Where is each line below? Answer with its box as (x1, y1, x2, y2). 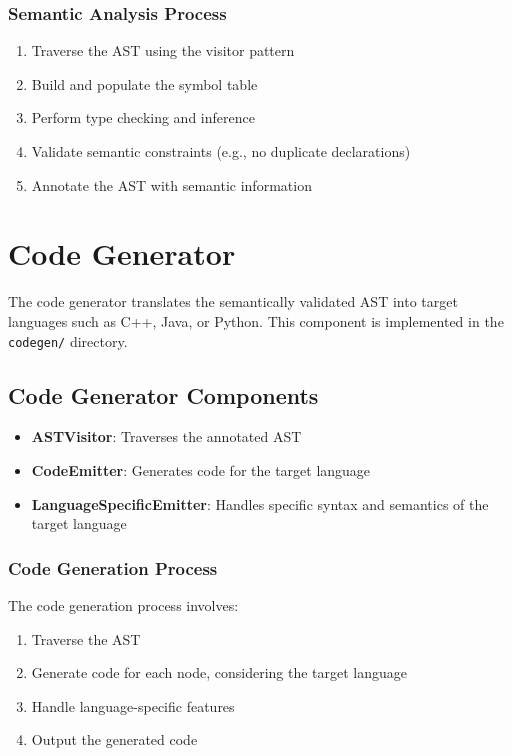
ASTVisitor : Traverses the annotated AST (31, 426, 302, 447)
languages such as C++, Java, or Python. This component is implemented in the (8, 310, 504, 331)
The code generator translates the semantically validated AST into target (8, 291, 458, 312)
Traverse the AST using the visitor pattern (31, 40, 295, 61)
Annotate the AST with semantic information (31, 174, 312, 195)
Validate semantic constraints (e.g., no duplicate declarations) (31, 141, 411, 161)
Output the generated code (31, 729, 198, 750)
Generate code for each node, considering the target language (31, 662, 408, 683)
